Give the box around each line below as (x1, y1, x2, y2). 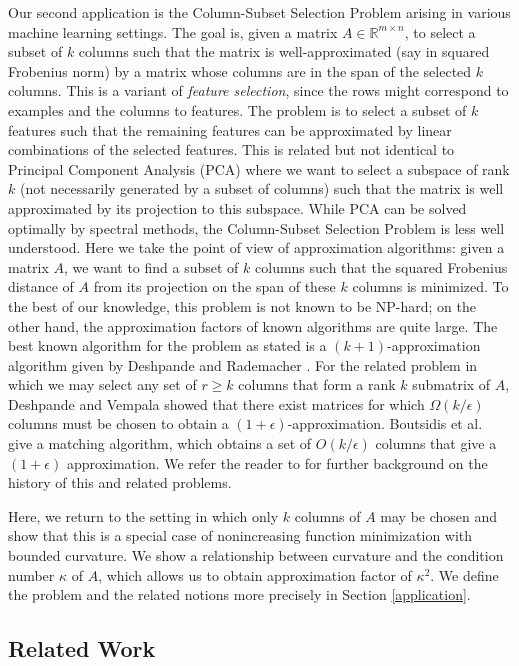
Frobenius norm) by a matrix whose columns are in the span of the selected (8, 60, 472, 81)
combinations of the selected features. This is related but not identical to (8, 139, 455, 160)
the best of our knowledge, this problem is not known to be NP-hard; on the (8, 295, 477, 316)
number (8, 564, 55, 585)
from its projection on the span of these (93, 276, 336, 297)
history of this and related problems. (8, 472, 232, 493)
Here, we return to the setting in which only (8, 505, 279, 526)
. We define (430, 564, 499, 585)
